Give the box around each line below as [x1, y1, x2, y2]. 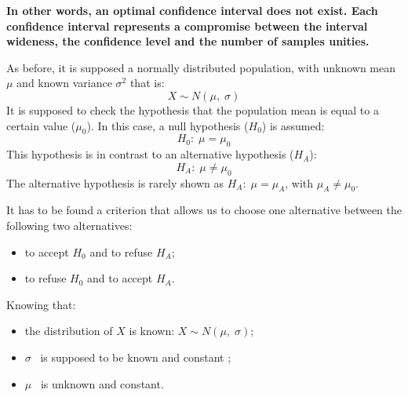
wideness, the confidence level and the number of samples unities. [6, 33, 370, 49]
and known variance [16, 75, 112, 91]
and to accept [87, 270, 153, 286]
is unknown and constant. [40, 375, 164, 392]
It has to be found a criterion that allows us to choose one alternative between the [6, 202, 402, 218]
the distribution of [24, 322, 113, 339]
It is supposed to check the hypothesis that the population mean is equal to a [6, 101, 379, 118]
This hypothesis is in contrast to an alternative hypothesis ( [6, 146, 294, 162]
